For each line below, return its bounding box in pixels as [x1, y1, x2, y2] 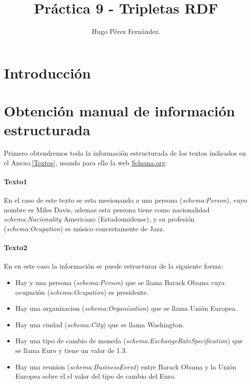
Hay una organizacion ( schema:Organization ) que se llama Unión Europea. [15, 303, 237, 313]
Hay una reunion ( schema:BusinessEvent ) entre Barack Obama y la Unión [15, 361, 236, 371]
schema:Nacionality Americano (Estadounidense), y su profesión [4, 214, 195, 224]
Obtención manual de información [4, 101, 235, 121]
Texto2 [4, 242, 28, 253]
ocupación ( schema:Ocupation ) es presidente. [15, 287, 149, 297]
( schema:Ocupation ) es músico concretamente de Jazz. [4, 223, 165, 233]
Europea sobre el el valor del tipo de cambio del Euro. [15, 371, 176, 381]
